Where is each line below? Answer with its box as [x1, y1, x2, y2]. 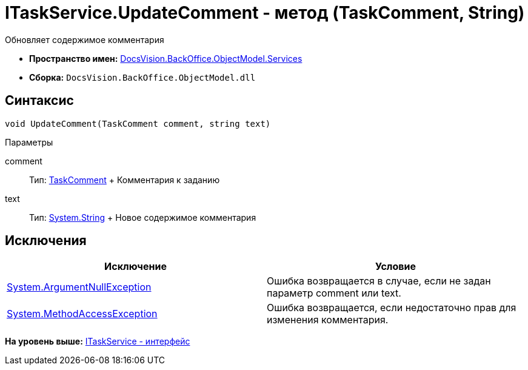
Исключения [5, 233, 87, 249]
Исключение [104, 260, 167, 273]
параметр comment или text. [267, 287, 401, 300]
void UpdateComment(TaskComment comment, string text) [5, 118, 271, 129]
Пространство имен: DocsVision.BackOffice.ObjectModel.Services [29, 53, 302, 64]
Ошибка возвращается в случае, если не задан [267, 275, 491, 288]
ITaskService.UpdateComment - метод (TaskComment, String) [5, 2, 525, 23]
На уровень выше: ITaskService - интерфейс [5, 336, 190, 347]
